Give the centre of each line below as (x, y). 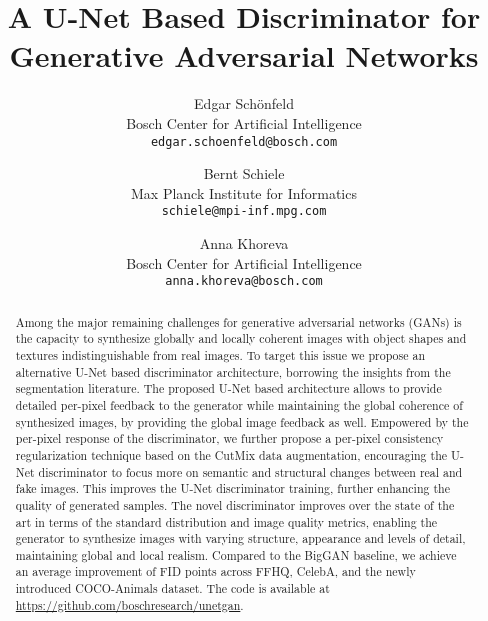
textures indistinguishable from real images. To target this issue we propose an (220, 354)
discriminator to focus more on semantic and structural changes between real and (250, 471)
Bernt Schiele (244, 173)
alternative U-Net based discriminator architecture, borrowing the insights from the (233, 371)
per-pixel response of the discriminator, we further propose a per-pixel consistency (229, 438)
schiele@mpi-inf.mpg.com (244, 211)
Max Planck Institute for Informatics (243, 192)
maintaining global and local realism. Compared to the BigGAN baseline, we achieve (236, 554)
